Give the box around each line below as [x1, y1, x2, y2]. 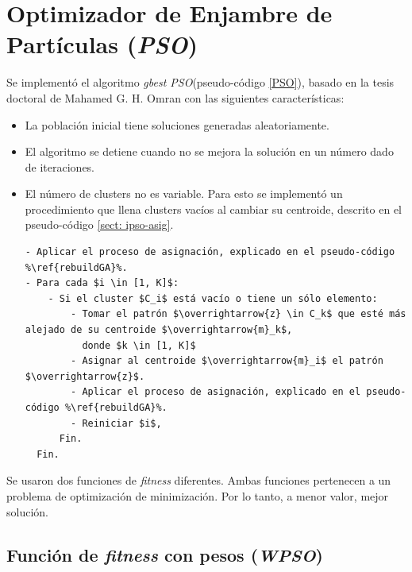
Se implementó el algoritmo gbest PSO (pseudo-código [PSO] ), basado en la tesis [6, 74, 395, 91]
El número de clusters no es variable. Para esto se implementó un [25, 185, 343, 202]
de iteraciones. [25, 158, 95, 175]
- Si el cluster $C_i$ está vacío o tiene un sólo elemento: [48, 292, 378, 304]
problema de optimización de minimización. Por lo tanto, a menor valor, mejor [6, 487, 389, 504]
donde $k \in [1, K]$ [82, 339, 196, 351]
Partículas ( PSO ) [6, 28, 198, 61]
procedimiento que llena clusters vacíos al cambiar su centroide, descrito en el [25, 200, 402, 217]
